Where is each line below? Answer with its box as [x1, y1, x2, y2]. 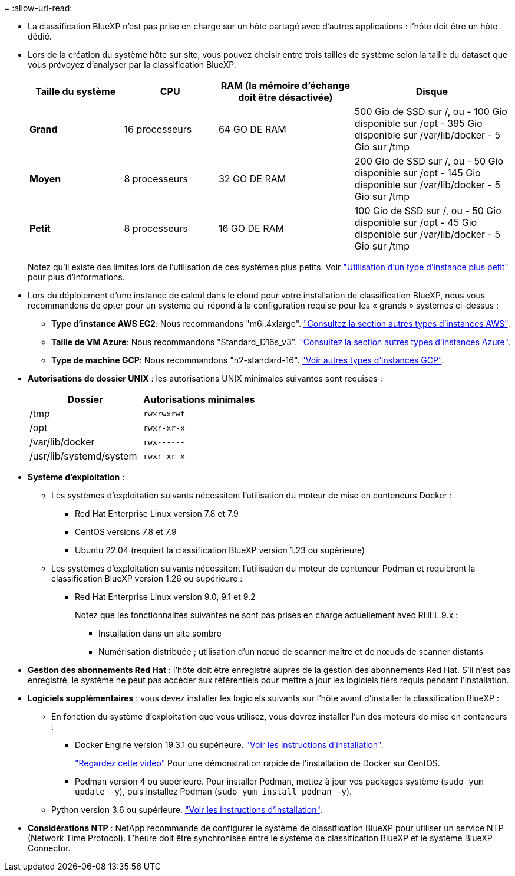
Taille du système [35, 86, 116, 97]
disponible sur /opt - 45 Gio [354, 216, 477, 228]
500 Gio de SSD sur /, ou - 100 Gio [354, 106, 507, 117]
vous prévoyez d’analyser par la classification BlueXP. [28, 60, 236, 70]
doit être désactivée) [238, 91, 333, 103]
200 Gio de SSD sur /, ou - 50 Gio [354, 155, 503, 167]
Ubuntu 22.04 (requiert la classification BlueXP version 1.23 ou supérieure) [75, 545, 365, 555]
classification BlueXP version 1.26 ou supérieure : [51, 573, 243, 583]
